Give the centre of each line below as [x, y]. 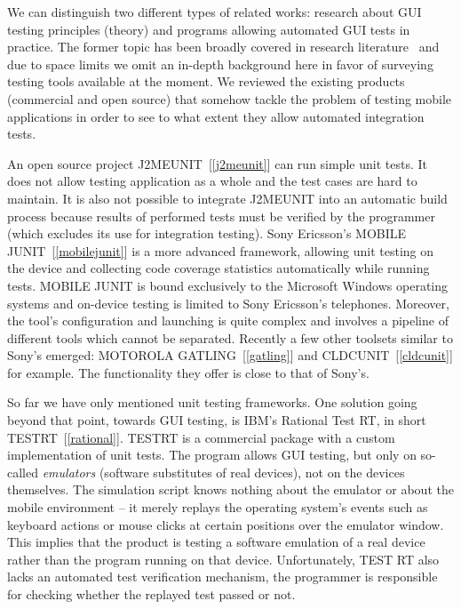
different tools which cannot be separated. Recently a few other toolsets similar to [230, 337]
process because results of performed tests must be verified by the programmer [221, 216]
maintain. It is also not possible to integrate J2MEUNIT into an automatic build [227, 198]
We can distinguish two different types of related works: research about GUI [215, 12]
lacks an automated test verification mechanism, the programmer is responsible [223, 577]
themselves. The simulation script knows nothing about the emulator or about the [230, 489]
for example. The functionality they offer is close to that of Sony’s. [188, 372]
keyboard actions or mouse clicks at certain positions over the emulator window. [226, 524]
